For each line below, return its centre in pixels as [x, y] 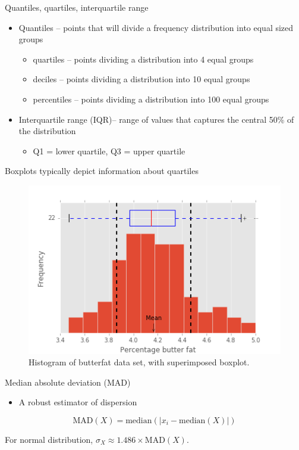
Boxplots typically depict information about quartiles [102, 171]
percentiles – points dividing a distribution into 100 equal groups [151, 99]
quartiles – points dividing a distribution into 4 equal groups [143, 59]
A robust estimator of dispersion [78, 402]
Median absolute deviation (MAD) [68, 382]
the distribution [47, 131]
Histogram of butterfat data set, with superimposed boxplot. [139, 362]
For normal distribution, [49, 439]
